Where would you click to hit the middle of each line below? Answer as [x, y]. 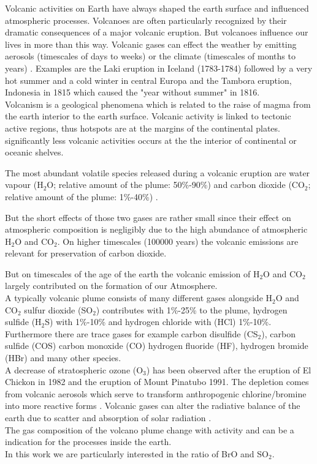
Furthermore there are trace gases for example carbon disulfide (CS [132, 333]
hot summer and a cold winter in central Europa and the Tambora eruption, [148, 80]
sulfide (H [23, 322]
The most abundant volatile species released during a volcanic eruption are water [158, 172]
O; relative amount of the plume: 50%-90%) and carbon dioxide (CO [176, 185]
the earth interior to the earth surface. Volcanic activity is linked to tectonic [148, 116]
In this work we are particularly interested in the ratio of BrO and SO [137, 453]
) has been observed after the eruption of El [229, 369]
